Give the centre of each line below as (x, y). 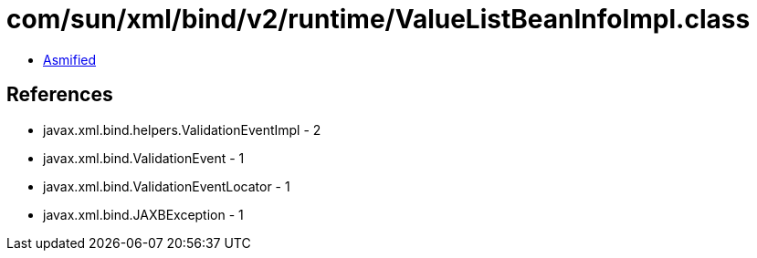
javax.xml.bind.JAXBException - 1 (143, 214)
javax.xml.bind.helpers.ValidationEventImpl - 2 (182, 129)
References (60, 95)
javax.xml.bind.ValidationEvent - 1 (144, 158)
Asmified (70, 59)
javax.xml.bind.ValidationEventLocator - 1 (167, 186)
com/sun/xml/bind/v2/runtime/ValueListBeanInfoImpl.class (378, 19)
